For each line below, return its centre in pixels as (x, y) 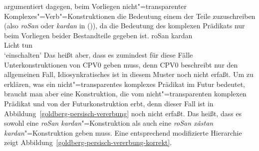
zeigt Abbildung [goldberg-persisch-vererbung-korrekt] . (88, 142)
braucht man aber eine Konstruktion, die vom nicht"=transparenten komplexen (125, 94)
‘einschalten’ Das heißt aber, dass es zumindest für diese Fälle (99, 54)
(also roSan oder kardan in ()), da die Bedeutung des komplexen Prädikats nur (125, 26)
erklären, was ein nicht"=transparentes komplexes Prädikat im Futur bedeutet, (125, 84)
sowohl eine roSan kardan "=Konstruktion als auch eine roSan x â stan (109, 123)
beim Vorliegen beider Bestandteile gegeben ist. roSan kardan (98, 35)
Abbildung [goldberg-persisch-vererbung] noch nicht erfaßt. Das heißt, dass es (123, 113)
